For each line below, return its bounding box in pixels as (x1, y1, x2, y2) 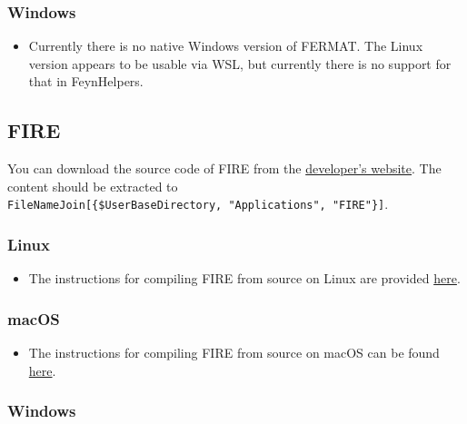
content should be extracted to (7, 176, 178, 195)
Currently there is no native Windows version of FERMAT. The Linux (28, 36, 423, 55)
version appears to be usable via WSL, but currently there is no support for (28, 54, 452, 73)
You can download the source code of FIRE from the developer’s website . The (7, 159, 442, 178)
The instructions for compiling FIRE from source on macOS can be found (28, 343, 440, 362)
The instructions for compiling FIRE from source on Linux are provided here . (28, 269, 461, 288)
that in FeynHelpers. (28, 72, 144, 91)
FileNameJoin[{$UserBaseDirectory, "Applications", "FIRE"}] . (7, 194, 389, 213)
